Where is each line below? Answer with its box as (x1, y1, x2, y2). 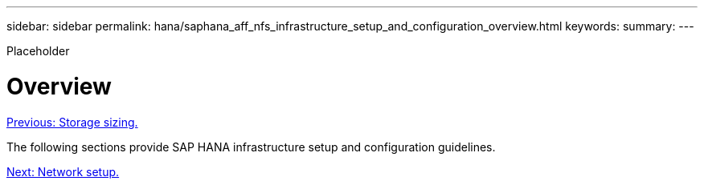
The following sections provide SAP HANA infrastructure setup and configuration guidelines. (6, 139, 496, 154)
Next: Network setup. (6, 164, 120, 179)
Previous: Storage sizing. (6, 115, 138, 129)
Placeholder (6, 44, 70, 58)
